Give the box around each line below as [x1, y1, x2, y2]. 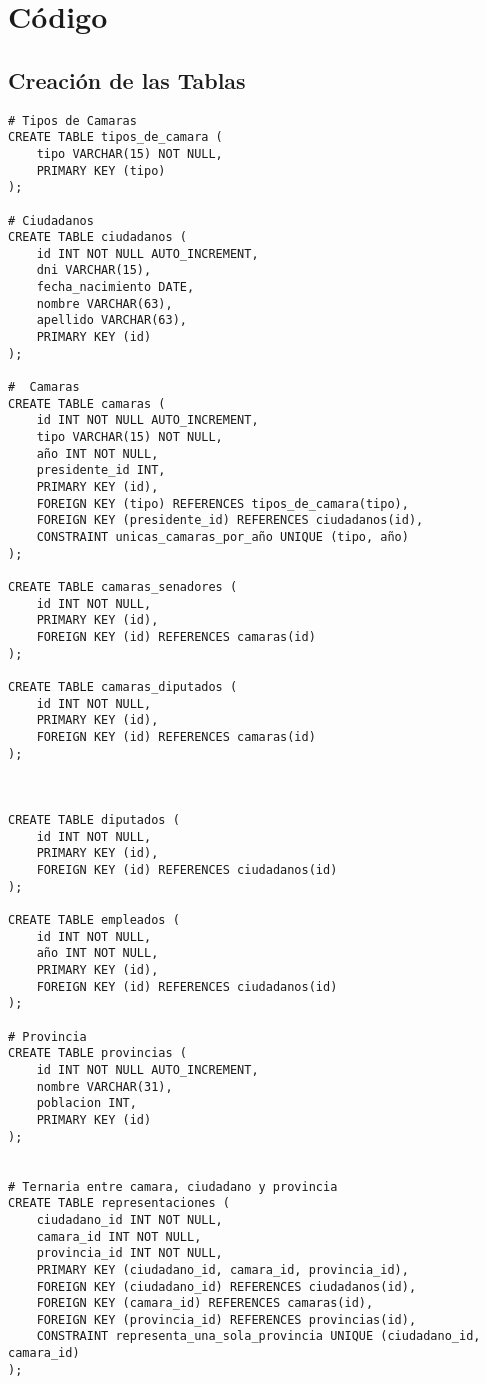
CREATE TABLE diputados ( [8, 813, 180, 828]
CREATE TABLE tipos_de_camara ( [8, 130, 223, 145]
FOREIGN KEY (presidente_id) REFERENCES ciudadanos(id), [36, 513, 424, 528]
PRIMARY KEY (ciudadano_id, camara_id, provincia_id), [36, 1262, 409, 1277]
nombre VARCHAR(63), [36, 296, 173, 311]
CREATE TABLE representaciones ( [8, 1196, 230, 1211]
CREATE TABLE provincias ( [8, 1046, 187, 1061]
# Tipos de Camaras [8, 113, 137, 128]
